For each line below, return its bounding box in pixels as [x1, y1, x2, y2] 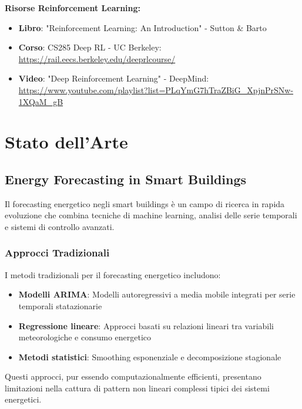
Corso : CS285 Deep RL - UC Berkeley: [18, 41, 162, 53]
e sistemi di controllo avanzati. [5, 220, 115, 232]
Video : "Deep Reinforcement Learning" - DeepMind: [18, 72, 209, 84]
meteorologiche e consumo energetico [18, 331, 152, 343]
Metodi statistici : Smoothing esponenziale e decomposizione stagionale [18, 350, 281, 363]
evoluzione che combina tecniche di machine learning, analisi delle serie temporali [5, 209, 297, 221]
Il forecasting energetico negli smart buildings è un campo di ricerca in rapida [5, 197, 285, 209]
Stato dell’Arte [5, 130, 128, 154]
